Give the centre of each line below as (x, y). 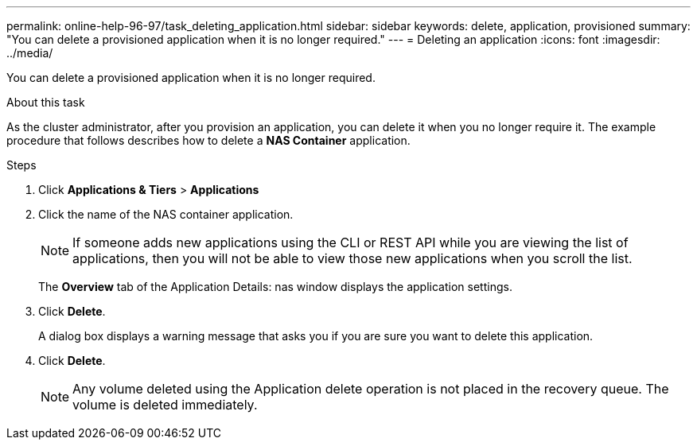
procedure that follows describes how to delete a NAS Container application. (208, 140)
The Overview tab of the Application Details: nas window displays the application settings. (275, 287)
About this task (46, 102)
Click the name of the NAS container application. (166, 214)
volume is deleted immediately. (165, 405)
